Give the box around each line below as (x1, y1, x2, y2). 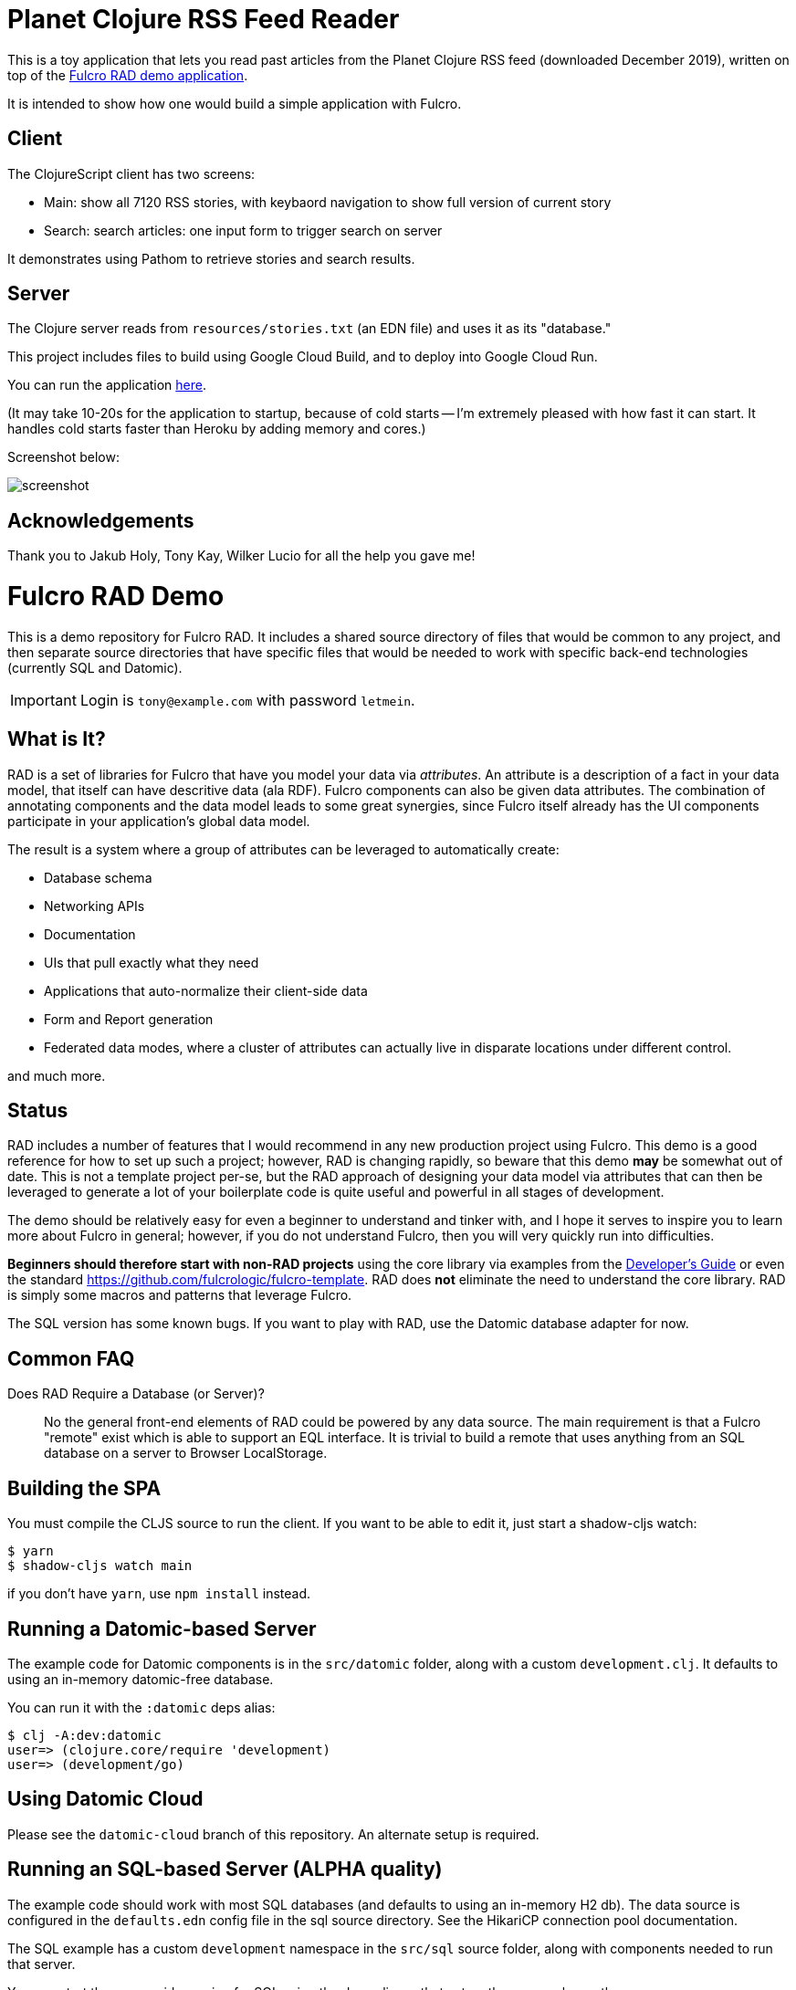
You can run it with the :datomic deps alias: (7, 1700, 276, 1715)
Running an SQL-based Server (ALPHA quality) (7, 1858, 443, 1881)
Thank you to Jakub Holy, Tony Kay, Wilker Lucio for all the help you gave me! (7, 548, 476, 564)
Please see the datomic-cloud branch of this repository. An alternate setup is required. (7, 1826, 539, 1842)
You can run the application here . (7, 377, 207, 393)
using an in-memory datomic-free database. (7, 1671, 274, 1687)
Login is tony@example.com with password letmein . (79, 690, 415, 709)
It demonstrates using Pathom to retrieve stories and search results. (7, 250, 415, 267)
